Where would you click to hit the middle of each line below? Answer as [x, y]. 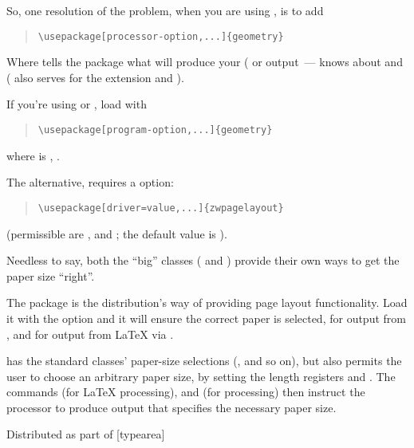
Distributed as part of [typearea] [86, 434]
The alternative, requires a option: [90, 182]
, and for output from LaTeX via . [90, 334]
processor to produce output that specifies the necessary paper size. [172, 407]
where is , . [33, 155]
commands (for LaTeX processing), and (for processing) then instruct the [186, 392]
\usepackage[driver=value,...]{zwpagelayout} [161, 208]
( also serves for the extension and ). [95, 77]
